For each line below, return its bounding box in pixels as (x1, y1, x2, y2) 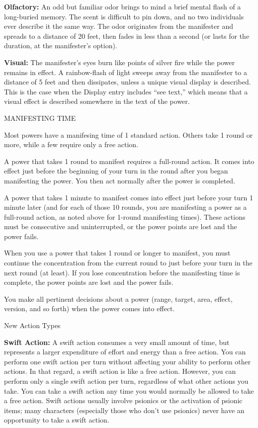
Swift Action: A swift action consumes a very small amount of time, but (4, 337, 230, 347)
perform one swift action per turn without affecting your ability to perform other (4, 356, 251, 366)
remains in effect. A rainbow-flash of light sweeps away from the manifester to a (4, 67, 247, 77)
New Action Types (4, 320, 61, 331)
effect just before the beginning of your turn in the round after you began (4, 166, 228, 176)
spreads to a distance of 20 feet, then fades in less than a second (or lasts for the (4, 30, 250, 41)
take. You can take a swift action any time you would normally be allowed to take (4, 385, 254, 396)
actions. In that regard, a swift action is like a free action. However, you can (4, 366, 236, 376)
